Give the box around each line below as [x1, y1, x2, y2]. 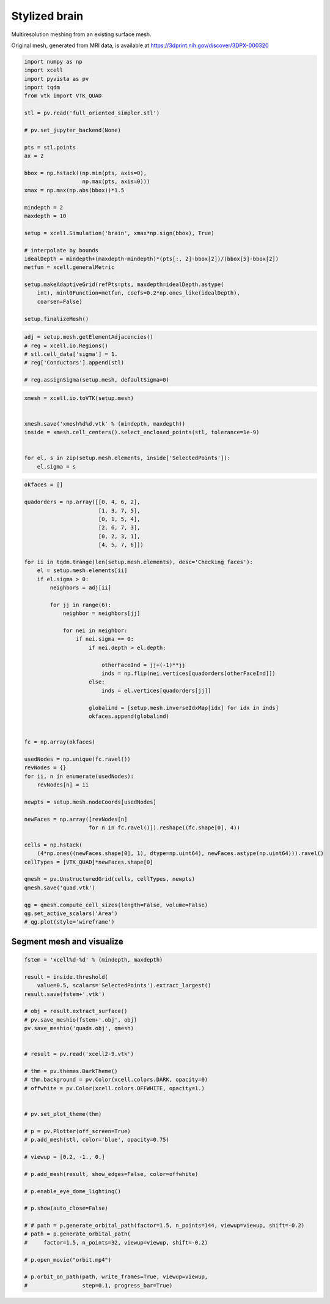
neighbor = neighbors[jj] [62, 610, 141, 617]
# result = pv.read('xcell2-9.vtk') [24, 1050, 134, 1058]
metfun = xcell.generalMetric [24, 264, 115, 271]
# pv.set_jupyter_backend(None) [24, 127, 122, 134]
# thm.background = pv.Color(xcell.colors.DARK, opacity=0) [24, 1076, 208, 1084]
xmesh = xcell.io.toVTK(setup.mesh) [24, 394, 134, 401]
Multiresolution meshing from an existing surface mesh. [11, 31, 152, 38]
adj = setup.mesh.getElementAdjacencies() [24, 334, 153, 341]
